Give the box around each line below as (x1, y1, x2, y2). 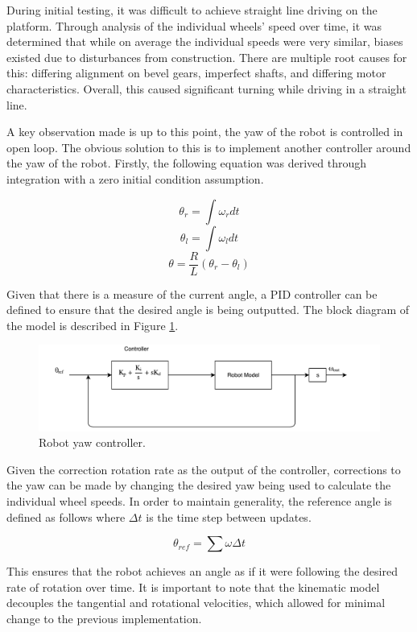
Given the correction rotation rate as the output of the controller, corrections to (6, 461, 401, 477)
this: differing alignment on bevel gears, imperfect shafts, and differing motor (6, 64, 386, 81)
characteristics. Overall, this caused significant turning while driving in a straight (6, 80, 407, 97)
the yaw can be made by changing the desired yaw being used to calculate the (6, 477, 391, 494)
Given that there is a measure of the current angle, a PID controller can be (6, 285, 378, 302)
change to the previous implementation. (6, 609, 202, 626)
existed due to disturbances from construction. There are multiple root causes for (6, 48, 407, 65)
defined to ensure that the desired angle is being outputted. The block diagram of (6, 301, 410, 318)
